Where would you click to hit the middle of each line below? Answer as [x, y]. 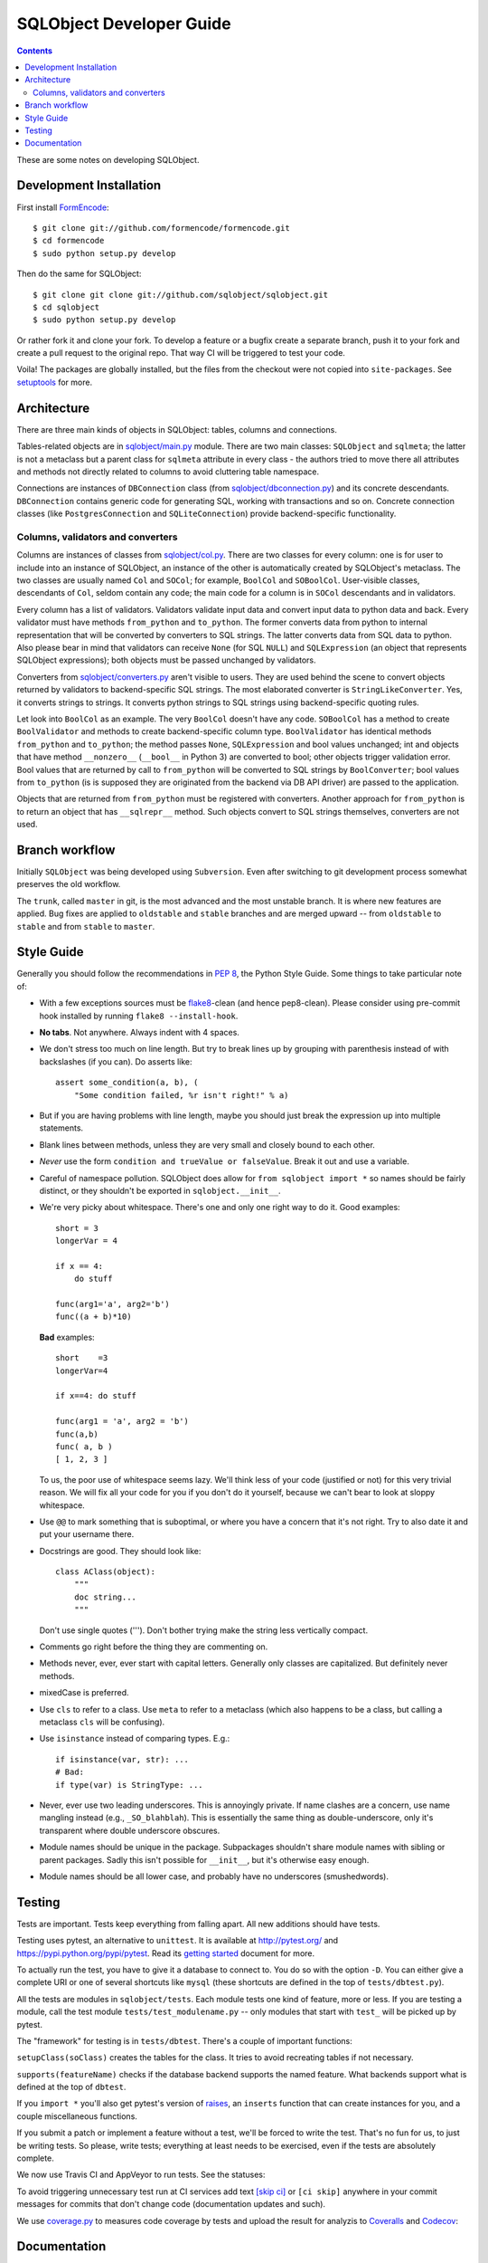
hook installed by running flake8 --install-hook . [139, 1016]
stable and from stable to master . [86, 926]
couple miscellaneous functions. [77, 2116]
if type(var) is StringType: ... [129, 1785]
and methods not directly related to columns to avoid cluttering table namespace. [168, 472]
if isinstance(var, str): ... [122, 1759]
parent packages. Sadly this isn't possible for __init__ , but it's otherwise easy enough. [204, 1859]
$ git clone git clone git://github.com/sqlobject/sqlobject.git [181, 295]
